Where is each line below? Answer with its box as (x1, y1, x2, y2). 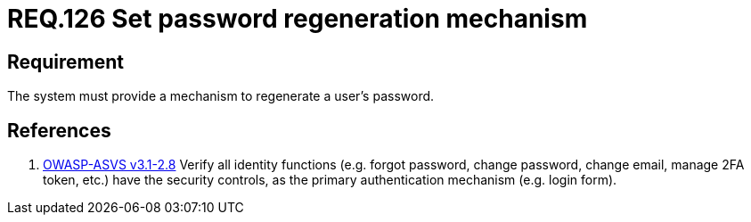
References (7, 119, 111, 142)
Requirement (7, 50, 125, 73)
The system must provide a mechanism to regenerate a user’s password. (7, 88, 435, 104)
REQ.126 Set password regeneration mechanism (7, 4, 588, 34)
